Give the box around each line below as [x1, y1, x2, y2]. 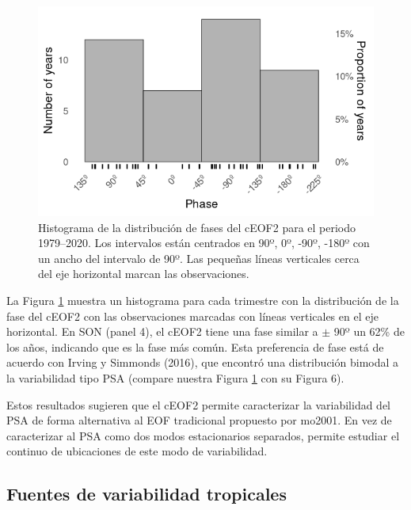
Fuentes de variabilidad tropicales [6, 481, 287, 506]
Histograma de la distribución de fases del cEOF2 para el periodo [38, 219, 356, 235]
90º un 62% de [333, 323, 405, 340]
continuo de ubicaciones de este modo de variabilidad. [6, 443, 268, 459]
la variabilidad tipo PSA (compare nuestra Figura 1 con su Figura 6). [6, 369, 344, 386]
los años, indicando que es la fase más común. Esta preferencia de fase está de [6, 338, 384, 355]
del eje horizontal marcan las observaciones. [38, 265, 249, 282]
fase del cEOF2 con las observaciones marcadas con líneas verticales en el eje [6, 307, 379, 324]
